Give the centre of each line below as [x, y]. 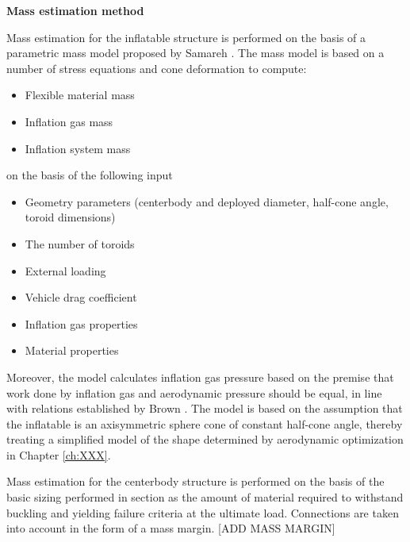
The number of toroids [80, 243]
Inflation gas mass [69, 121]
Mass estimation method [75, 10]
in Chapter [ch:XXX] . [59, 454]
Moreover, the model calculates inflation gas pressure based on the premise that [200, 377]
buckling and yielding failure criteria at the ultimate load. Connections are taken [203, 512]
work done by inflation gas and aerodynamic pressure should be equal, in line [194, 392]
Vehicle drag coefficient [81, 297]
